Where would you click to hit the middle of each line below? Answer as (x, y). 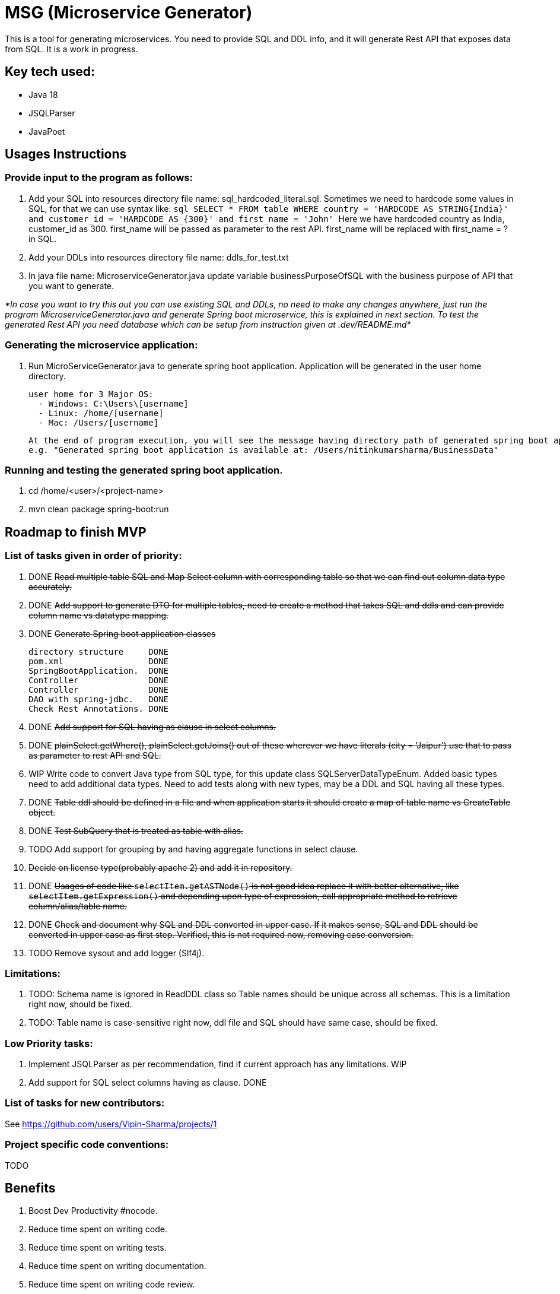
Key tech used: (50, 72)
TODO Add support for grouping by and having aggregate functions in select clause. (193, 849)
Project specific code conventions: (87, 1145)
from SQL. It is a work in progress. (71, 49)
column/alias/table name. (78, 906)
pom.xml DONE (99, 661)
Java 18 (43, 94)
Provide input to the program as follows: (99, 178)
